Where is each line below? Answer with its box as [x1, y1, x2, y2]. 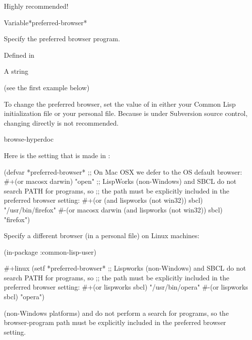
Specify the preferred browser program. [4, 33, 120, 44]
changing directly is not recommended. [4, 117, 119, 128]
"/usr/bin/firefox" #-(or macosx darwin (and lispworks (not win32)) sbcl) [4, 204, 223, 214]
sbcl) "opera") [4, 291, 45, 302]
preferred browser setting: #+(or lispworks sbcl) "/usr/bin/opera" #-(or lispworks [4, 282, 248, 292]
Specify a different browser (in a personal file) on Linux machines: [4, 230, 200, 241]
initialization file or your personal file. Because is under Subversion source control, [4, 108, 248, 118]
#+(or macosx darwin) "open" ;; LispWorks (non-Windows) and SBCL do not [4, 176, 236, 186]
